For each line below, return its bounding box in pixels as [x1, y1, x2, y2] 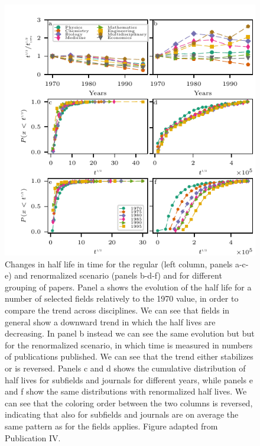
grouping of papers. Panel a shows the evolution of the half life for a [5, 280, 252, 293]
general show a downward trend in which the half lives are [5, 315, 216, 328]
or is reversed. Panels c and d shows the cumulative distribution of [5, 361, 246, 374]
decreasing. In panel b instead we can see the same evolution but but [5, 327, 255, 340]
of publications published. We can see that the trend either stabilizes [5, 350, 253, 363]
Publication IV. [5, 431, 61, 444]
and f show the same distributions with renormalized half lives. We [5, 385, 247, 397]
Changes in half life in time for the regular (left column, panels [5, 257, 233, 270]
